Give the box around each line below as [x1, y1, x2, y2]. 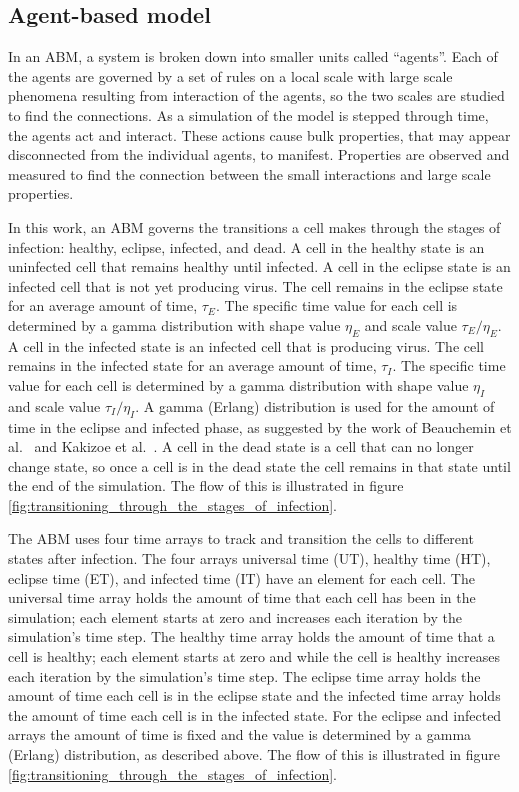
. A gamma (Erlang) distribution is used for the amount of [135, 395, 495, 416]
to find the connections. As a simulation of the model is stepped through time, [8, 104, 489, 125]
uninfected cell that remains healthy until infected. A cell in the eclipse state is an [8, 256, 511, 277]
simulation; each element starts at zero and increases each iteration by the [8, 606, 462, 627]
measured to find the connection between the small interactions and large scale [8, 163, 491, 184]
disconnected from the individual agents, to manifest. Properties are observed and [8, 144, 510, 165]
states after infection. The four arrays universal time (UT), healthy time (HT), [8, 548, 491, 569]
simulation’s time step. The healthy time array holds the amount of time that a [8, 626, 495, 647]
